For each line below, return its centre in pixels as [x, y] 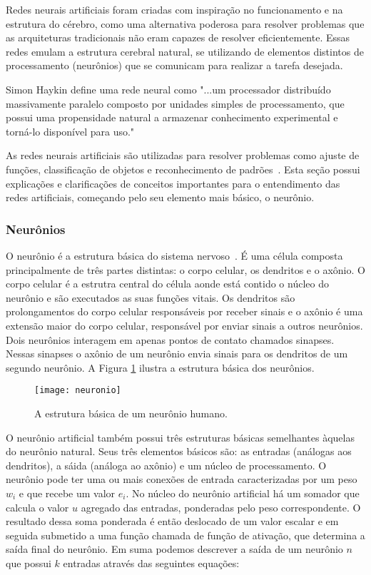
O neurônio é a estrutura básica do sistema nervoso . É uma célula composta [174, 255]
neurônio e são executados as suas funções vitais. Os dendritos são [151, 297]
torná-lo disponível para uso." [70, 131]
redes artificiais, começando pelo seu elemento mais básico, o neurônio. [160, 197]
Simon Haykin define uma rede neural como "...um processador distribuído [168, 89]
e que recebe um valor [67, 493]
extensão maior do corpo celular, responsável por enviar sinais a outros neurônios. [184, 325]
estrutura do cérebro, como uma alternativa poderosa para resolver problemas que [185, 23]
